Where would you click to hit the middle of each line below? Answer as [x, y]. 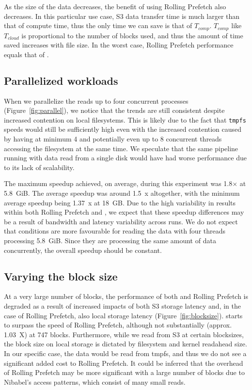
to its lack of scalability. [39, 167]
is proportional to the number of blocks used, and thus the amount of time [132, 35]
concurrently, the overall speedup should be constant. [83, 250]
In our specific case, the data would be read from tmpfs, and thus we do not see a [125, 353]
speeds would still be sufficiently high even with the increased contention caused [123, 129]
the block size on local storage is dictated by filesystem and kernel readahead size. [126, 344]
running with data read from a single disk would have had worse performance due [125, 158]
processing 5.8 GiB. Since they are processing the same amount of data [110, 240]
